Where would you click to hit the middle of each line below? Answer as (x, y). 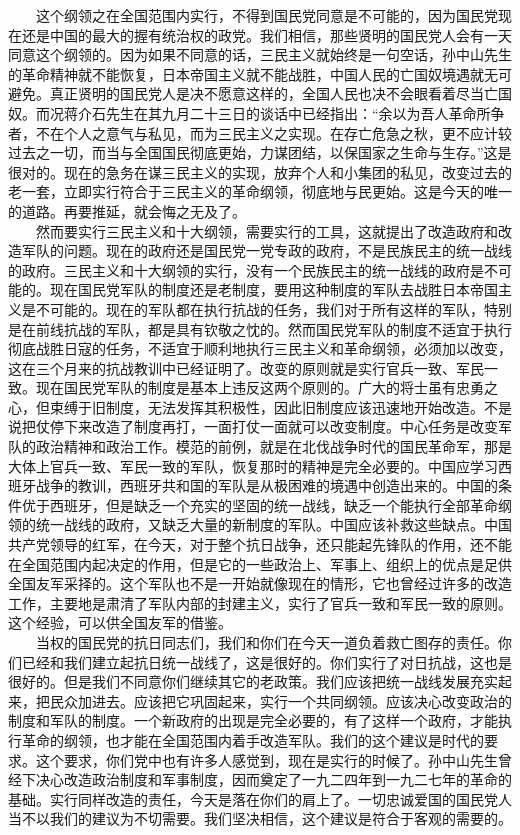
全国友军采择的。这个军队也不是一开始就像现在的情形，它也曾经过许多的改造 (260, 583)
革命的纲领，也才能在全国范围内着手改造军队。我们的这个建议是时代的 (252, 739)
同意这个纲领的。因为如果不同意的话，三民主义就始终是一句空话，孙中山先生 (260, 54)
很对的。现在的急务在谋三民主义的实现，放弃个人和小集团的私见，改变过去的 (260, 171)
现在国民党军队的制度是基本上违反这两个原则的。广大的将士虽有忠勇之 (266, 387)
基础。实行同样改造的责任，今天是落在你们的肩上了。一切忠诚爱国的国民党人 (260, 798)
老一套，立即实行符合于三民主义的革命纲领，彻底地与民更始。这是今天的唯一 (260, 191)
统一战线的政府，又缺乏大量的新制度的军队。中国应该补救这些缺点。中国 (273, 524)
